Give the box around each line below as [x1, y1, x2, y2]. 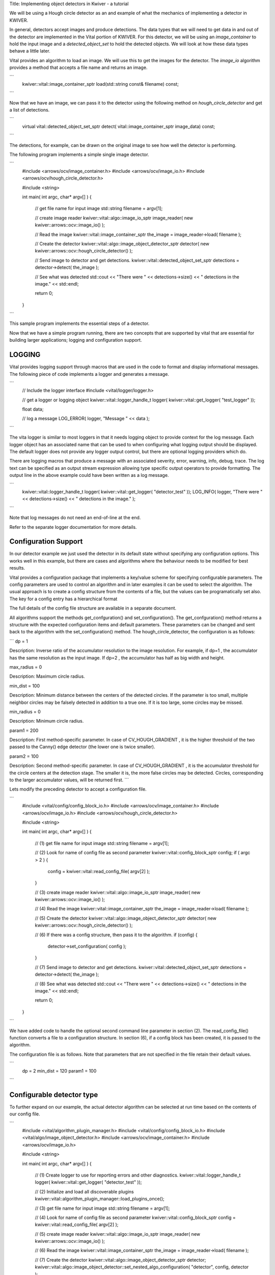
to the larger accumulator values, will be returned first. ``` [9, 777, 129, 783]
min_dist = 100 [9, 682, 40, 688]
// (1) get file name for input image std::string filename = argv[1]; [35, 840, 169, 846]
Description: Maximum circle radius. [9, 673, 85, 679]
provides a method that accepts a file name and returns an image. [9, 64, 148, 71]
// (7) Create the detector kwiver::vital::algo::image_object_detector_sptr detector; [35, 1257, 206, 1263]
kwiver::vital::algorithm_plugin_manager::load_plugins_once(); [35, 1196, 165, 1202]
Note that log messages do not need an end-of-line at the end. [9, 515, 141, 521]
